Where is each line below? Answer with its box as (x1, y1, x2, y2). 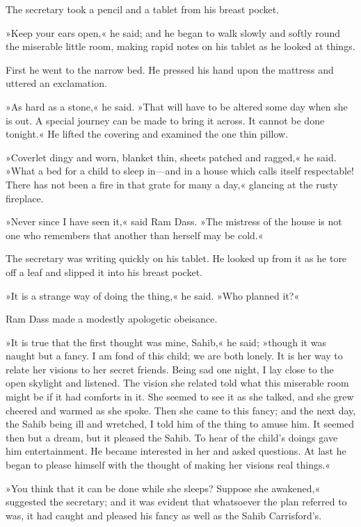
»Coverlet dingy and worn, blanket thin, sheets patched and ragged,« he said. (6, 149, 337, 164)
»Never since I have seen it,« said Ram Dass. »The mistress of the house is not (6, 214, 342, 229)
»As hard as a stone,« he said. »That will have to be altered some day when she (6, 99, 348, 113)
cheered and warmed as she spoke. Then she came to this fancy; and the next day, (6, 403, 356, 417)
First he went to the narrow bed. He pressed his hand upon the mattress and (6, 62, 334, 76)
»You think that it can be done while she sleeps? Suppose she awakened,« (6, 480, 321, 495)
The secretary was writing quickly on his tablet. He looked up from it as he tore (6, 251, 347, 266)
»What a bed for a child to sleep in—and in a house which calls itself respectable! (6, 163, 354, 178)
